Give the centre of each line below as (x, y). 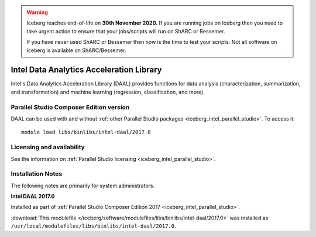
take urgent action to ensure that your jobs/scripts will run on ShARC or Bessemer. (126, 31)
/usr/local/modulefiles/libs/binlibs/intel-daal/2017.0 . (93, 226)
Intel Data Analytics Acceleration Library (86, 70)
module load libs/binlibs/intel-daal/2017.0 (86, 132)
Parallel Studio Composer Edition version (70, 107)
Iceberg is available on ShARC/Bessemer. (76, 50)
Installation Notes (37, 174)
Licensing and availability (48, 147)
